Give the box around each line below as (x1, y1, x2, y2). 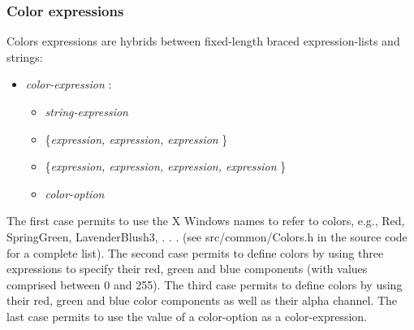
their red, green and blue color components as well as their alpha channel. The (6, 292, 398, 309)
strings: (6, 48, 43, 65)
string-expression (45, 103, 128, 119)
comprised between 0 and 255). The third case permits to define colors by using (6, 276, 403, 293)
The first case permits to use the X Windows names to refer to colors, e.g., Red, (6, 212, 405, 229)
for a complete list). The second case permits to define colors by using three (6, 244, 384, 261)
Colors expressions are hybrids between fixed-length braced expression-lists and (6, 33, 400, 50)
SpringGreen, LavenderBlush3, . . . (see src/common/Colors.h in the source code (6, 228, 408, 245)
